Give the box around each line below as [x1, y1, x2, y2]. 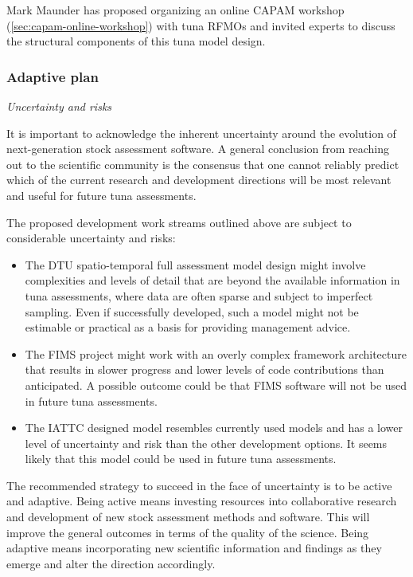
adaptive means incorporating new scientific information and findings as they [6, 540, 382, 556]
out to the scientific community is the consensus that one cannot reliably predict [6, 155, 399, 172]
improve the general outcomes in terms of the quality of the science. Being [6, 524, 369, 540]
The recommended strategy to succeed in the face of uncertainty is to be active [6, 477, 392, 493]
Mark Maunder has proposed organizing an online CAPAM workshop [6, 2, 345, 18]
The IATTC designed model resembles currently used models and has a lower [25, 419, 403, 436]
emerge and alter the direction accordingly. [6, 555, 216, 571]
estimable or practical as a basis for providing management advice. [25, 319, 351, 336]
